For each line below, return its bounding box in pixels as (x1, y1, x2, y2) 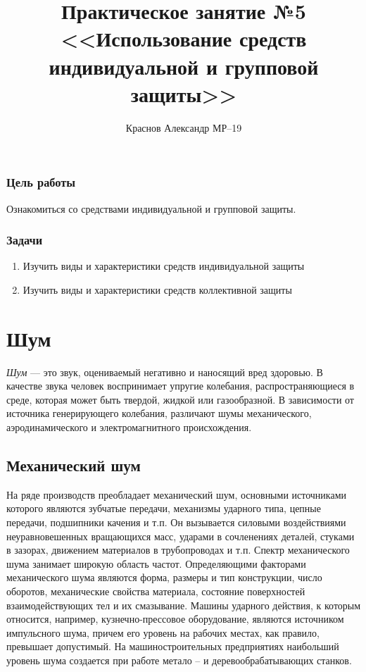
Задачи (6, 231, 43, 249)
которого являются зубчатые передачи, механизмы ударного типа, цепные (6, 501, 321, 516)
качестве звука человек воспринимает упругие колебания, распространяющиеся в (6, 378, 355, 393)
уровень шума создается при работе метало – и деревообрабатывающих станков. (6, 653, 352, 667)
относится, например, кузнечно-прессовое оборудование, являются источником (6, 611, 344, 626)
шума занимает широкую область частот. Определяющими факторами (6, 556, 306, 571)
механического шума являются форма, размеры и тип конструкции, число (6, 570, 322, 585)
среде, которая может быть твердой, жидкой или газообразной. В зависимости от (6, 392, 354, 406)
